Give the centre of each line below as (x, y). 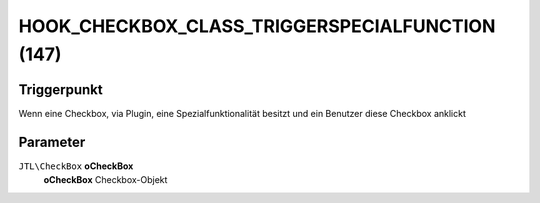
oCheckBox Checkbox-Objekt (105, 180)
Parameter (52, 141)
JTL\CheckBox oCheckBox (76, 166)
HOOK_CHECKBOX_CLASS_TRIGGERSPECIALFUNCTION (257, 26)
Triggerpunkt (61, 89)
